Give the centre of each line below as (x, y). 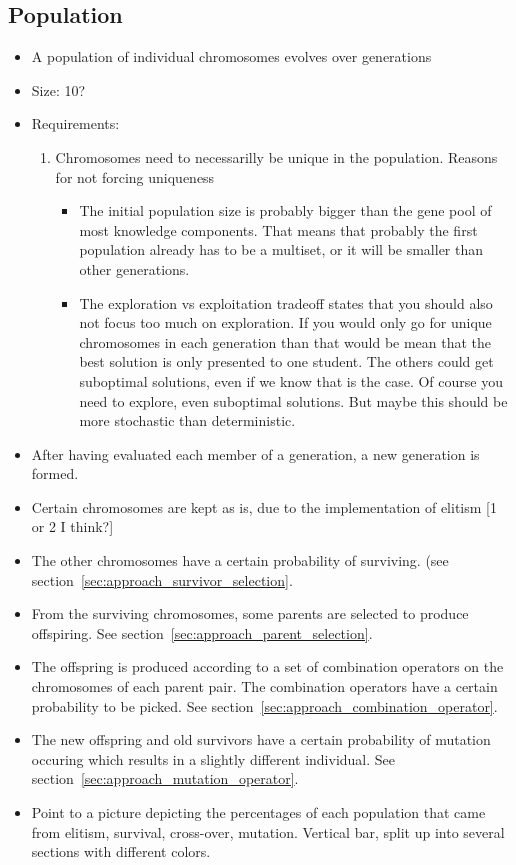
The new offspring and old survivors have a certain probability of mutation (261, 739)
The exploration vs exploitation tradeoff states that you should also (286, 302)
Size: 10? (58, 89)
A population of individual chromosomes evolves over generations (231, 56)
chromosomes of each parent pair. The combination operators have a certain (264, 686)
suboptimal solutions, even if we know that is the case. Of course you (291, 380)
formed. (55, 473)
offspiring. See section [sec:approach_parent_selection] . (202, 632)
